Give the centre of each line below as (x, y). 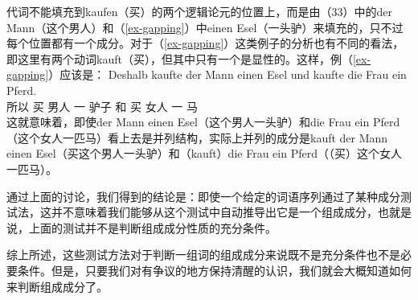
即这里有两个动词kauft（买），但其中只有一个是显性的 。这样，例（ (180, 58)
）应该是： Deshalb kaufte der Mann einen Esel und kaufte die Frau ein (227, 74)
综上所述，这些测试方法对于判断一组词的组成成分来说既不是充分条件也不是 (203, 255)
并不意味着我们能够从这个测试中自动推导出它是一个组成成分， (214, 212)
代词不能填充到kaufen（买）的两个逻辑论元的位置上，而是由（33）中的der (199, 11)
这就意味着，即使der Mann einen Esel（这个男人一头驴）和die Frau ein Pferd (203, 122)
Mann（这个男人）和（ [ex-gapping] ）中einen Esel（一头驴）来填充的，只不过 (205, 27)
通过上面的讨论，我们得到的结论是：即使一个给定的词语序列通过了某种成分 (203, 196)
